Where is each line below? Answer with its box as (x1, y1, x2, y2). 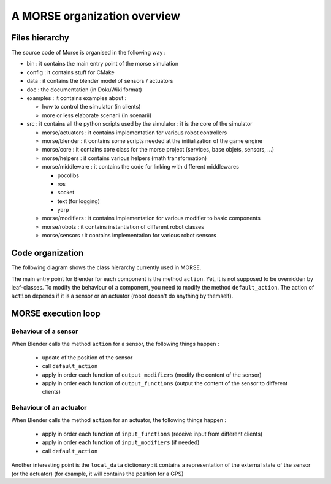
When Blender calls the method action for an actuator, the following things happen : (11, 416, 227, 423)
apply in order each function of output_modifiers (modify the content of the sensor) (42, 371, 262, 378)
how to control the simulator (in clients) (42, 103, 141, 110)
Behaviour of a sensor (11, 327, 78, 336)
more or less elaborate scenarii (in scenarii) (42, 111, 152, 119)
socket (57, 189, 75, 196)
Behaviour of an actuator (11, 404, 87, 412)
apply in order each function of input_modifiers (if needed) (42, 439, 200, 446)
